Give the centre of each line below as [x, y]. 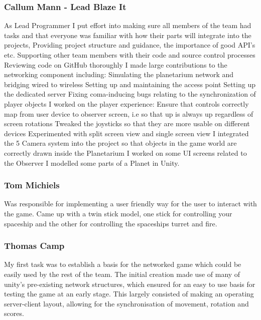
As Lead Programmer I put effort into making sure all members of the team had [128, 25]
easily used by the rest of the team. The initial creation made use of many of [122, 274]
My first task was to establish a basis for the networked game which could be [123, 264]
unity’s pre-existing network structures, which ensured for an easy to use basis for [130, 284]
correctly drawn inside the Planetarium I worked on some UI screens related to [125, 152]
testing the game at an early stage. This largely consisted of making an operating [129, 294]
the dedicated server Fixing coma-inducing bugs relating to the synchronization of [130, 94]
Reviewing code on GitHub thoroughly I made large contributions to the [116, 64]
